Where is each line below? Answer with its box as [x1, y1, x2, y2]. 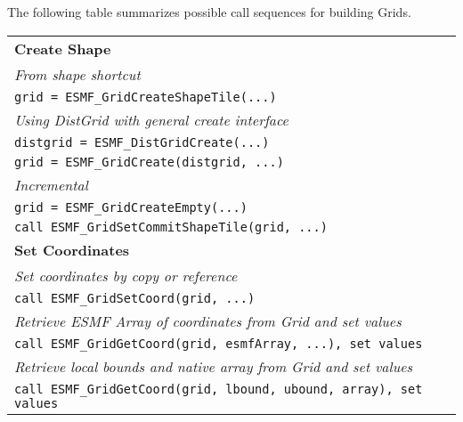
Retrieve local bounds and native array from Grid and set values [14, 355, 413, 377]
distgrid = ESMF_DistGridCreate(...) [14, 134, 270, 150]
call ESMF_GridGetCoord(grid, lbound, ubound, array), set [14, 381, 423, 396]
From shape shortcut [14, 63, 141, 85]
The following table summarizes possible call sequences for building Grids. [7, 3, 411, 20]
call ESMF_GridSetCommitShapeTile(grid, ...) [14, 219, 328, 234]
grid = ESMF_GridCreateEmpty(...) [14, 199, 248, 215]
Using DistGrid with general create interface [14, 109, 288, 130]
